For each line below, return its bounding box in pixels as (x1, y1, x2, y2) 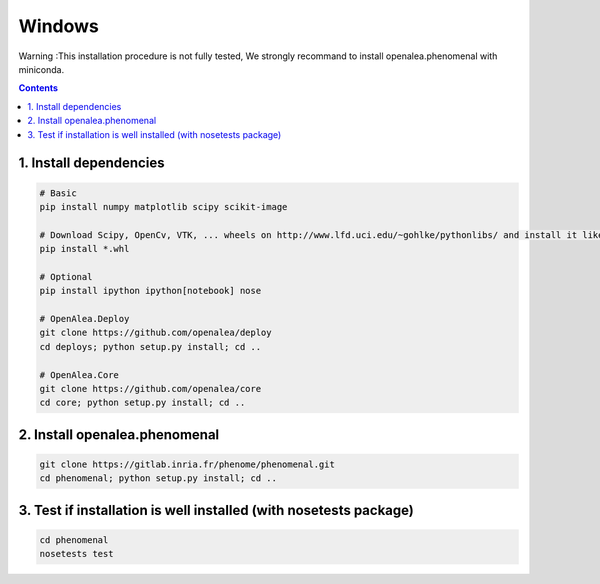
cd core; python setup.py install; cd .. (39, 397, 246, 409)
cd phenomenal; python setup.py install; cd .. (39, 473, 277, 484)
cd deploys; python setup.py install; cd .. (39, 341, 262, 352)
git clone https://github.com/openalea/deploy (39, 327, 272, 339)
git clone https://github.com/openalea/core (39, 383, 262, 394)
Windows (18, 15, 99, 37)
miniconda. (18, 63, 65, 75)
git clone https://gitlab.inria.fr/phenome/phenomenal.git (39, 458, 335, 470)
